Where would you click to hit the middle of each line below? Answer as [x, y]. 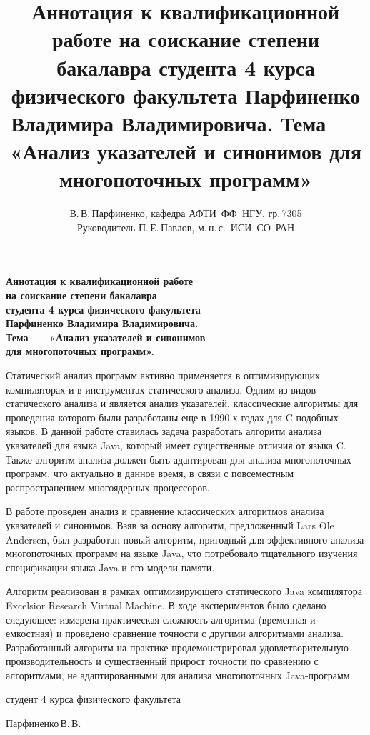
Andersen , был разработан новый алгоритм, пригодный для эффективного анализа [185, 539]
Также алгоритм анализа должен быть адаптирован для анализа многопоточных [179, 459]
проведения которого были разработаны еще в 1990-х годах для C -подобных [172, 417]
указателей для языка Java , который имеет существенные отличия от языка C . [176, 445]
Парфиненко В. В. [44, 723]
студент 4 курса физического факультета [93, 699]
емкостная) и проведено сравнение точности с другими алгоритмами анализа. [175, 633]
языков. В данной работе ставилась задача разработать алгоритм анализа [164, 431]
